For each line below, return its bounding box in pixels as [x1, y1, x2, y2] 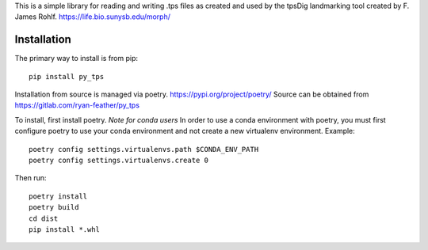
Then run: [14, 173, 47, 183]
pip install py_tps [29, 72, 105, 81]
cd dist [29, 214, 59, 223]
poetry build [29, 203, 79, 212]
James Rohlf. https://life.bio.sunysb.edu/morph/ [14, 12, 170, 21]
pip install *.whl [29, 225, 101, 233]
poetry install [29, 191, 88, 201]
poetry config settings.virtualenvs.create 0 [29, 156, 209, 165]
